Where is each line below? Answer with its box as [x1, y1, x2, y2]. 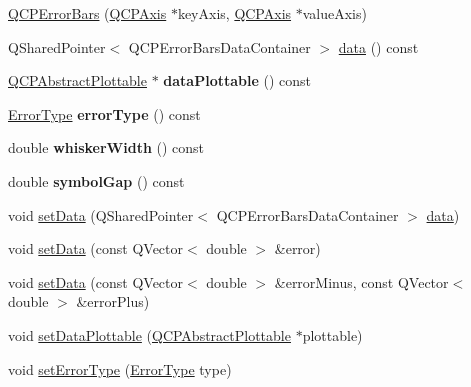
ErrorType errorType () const [8, 103, 201, 124]
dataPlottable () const [163, 70, 312, 91]
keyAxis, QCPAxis [177, 3, 292, 23]
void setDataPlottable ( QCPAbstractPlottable [8, 324, 291, 345]
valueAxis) [302, 3, 367, 23]
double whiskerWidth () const [8, 137, 205, 158]
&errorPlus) [76, 291, 150, 312]
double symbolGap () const [8, 170, 185, 191]
